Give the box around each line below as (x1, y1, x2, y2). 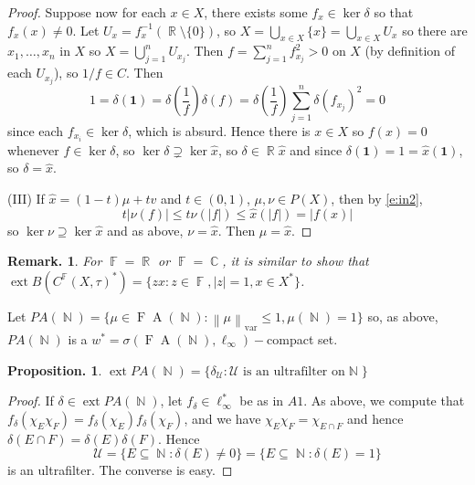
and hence (347, 408, 404, 427)
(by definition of (364, 41, 456, 60)
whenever (7, 140, 59, 159)
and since (290, 140, 343, 159)
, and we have (184, 408, 261, 427)
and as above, (107, 220, 184, 239)
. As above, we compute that (303, 391, 465, 410)
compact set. (267, 330, 338, 349)
